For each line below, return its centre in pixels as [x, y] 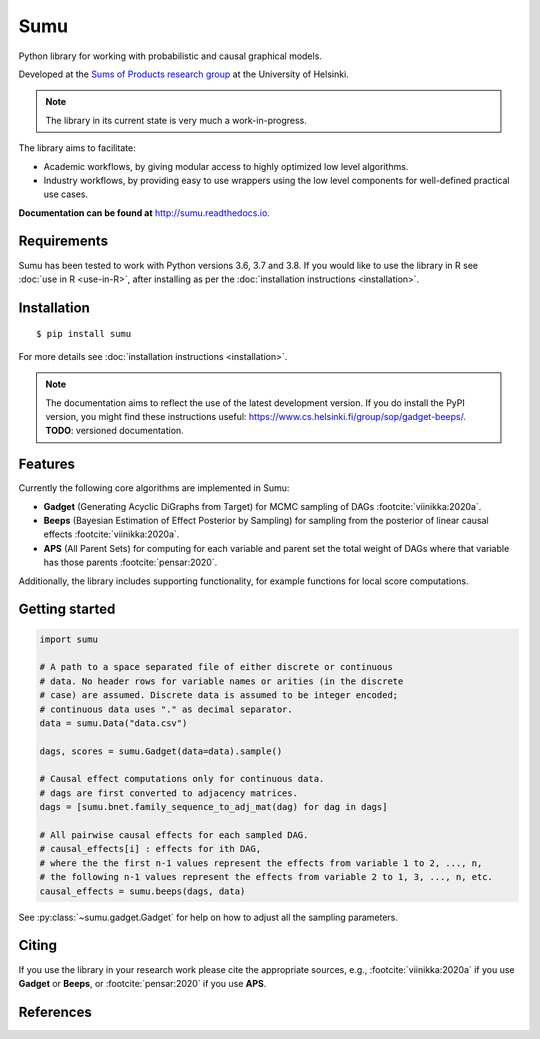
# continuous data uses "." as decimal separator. [166, 709]
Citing [37, 945]
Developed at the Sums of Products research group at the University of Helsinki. [183, 74]
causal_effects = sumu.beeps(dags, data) [142, 891]
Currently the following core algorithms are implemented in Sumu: [154, 488]
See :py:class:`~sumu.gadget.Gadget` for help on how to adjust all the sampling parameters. [208, 917]
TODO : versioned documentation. [114, 431]
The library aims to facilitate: [77, 148]
